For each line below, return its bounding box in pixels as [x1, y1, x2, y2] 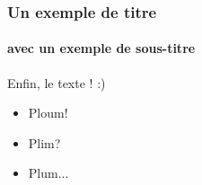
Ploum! [28, 103, 68, 122]
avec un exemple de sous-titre [7, 39, 196, 57]
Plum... [28, 163, 69, 182]
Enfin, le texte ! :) [7, 73, 106, 92]
